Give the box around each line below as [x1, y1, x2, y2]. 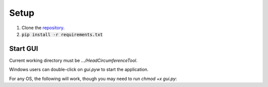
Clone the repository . [21, 25, 65, 31]
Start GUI [9, 44, 38, 53]
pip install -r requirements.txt [21, 32, 103, 37]
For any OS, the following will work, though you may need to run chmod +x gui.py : [9, 76, 177, 82]
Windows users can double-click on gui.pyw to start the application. [9, 67, 149, 73]
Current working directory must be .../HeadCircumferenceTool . [9, 57, 137, 63]
